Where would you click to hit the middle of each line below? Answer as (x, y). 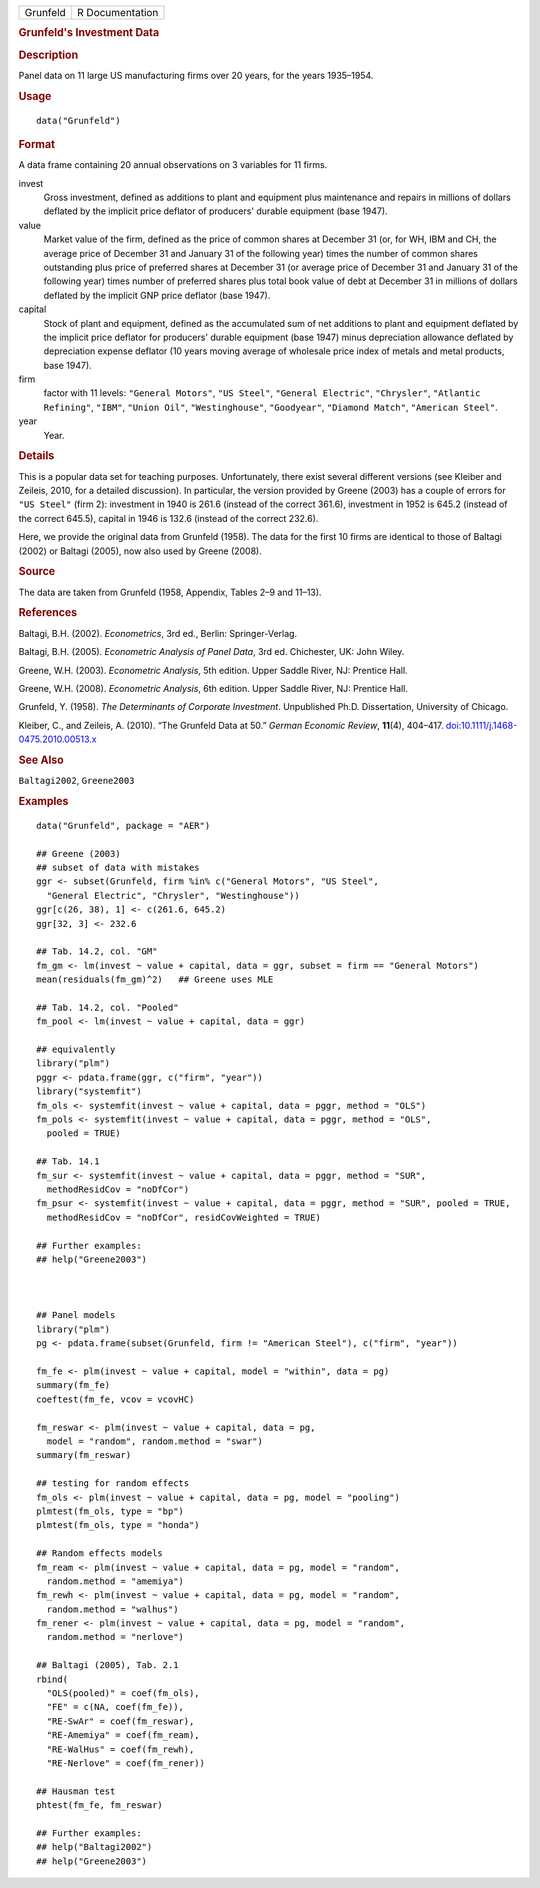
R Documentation (117, 12)
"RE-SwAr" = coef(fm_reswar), (120, 1721)
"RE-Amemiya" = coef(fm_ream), (123, 1735)
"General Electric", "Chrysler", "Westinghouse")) (173, 895)
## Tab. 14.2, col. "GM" (97, 951)
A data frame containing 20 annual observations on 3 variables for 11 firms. (173, 165)
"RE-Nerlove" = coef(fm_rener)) (125, 1763)
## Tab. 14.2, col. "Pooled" (107, 1007)
